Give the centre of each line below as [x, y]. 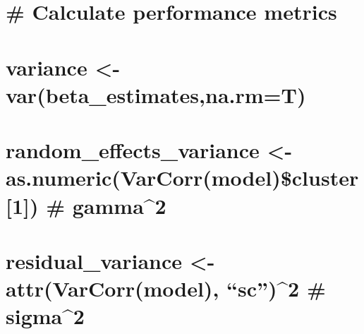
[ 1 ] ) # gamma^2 [86, 205]
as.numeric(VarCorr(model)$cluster [182, 178]
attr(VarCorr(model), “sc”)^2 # [166, 288]
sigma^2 [45, 316]
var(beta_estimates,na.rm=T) [156, 94]
